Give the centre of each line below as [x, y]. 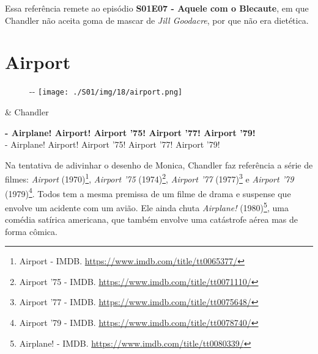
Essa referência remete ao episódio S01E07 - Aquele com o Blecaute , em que [157, 8]
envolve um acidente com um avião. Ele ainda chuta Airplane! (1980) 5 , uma [147, 206]
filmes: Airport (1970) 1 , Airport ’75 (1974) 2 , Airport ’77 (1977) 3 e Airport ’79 [150, 178]
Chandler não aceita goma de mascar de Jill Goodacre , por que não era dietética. [157, 20]
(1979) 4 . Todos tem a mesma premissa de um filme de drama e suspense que [148, 192]
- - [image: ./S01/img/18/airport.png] [106, 91]
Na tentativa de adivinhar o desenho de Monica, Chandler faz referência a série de [159, 164]
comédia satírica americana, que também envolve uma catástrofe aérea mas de [152, 219]
